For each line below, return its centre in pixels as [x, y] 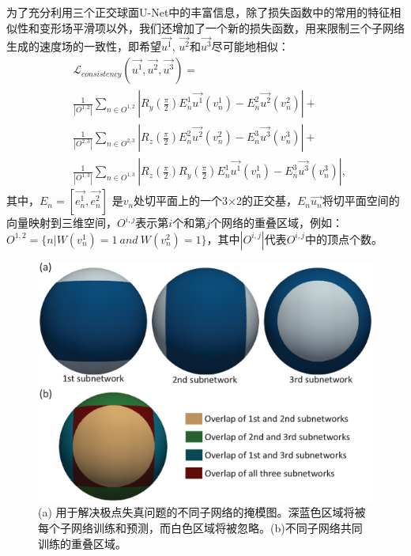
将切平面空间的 [361, 200]
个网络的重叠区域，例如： [276, 223]
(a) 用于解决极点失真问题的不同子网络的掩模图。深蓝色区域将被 [202, 512]
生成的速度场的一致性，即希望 [84, 46]
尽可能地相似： [250, 46]
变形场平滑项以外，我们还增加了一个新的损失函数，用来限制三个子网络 [222, 27]
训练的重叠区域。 [82, 543]
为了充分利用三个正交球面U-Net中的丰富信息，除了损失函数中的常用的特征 [198, 12]
